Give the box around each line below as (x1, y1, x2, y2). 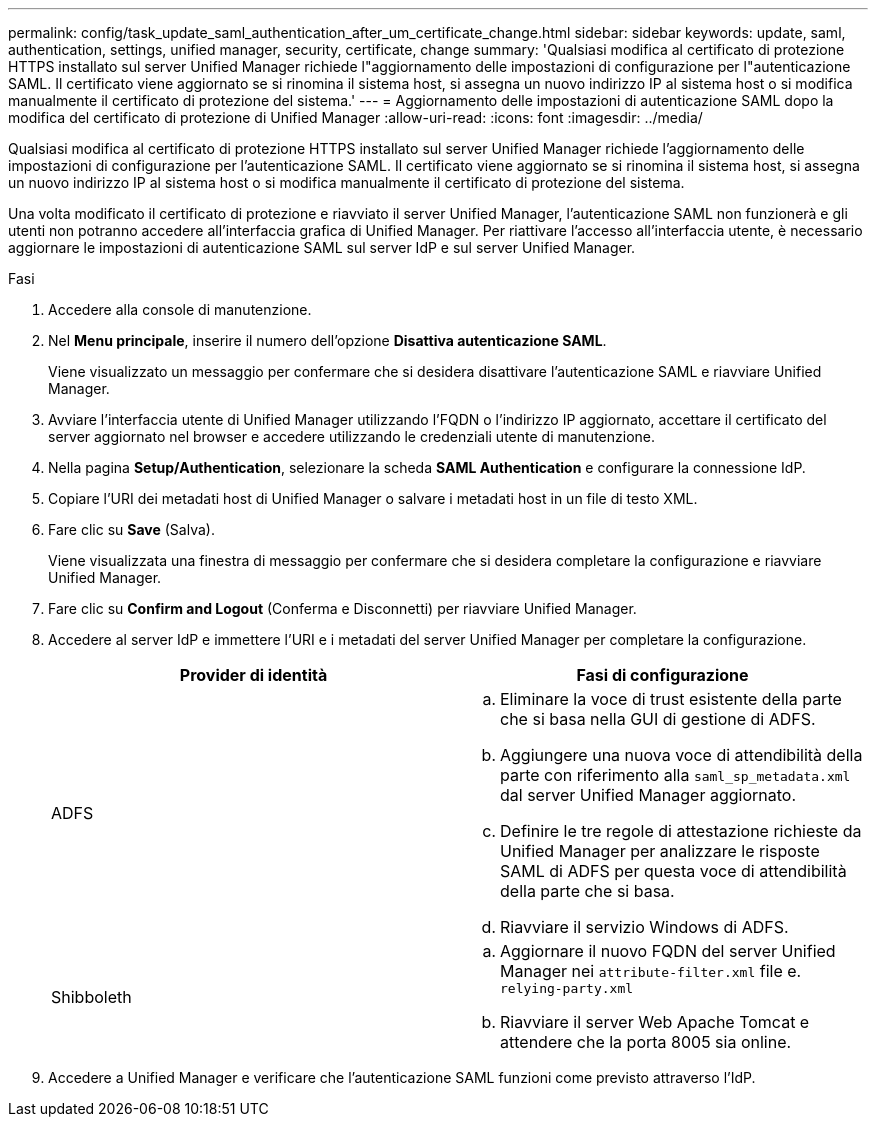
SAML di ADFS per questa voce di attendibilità (500, 861, 847, 881)
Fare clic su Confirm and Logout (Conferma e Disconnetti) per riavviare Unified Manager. (48, 600, 637, 617)
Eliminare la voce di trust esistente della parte (500, 689, 842, 709)
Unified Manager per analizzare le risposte (500, 841, 820, 861)
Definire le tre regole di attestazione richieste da (500, 821, 862, 841)
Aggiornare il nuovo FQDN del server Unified (500, 941, 836, 961)
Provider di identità (179, 665, 328, 685)
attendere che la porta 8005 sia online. (500, 1032, 792, 1052)
